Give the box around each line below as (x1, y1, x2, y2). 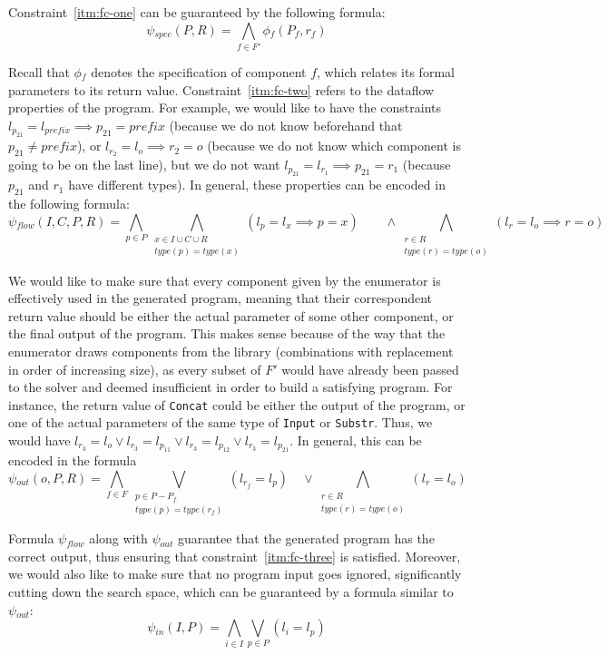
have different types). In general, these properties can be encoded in (68, 175, 446, 194)
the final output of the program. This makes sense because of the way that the (8, 324, 446, 343)
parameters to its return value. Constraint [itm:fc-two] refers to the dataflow (8, 80, 435, 99)
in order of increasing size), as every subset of (8, 359, 261, 378)
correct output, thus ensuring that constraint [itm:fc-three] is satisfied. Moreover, (8, 546, 461, 565)
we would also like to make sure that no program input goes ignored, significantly (8, 564, 462, 583)
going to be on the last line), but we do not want (8, 154, 280, 173)
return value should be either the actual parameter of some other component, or (8, 306, 454, 325)
